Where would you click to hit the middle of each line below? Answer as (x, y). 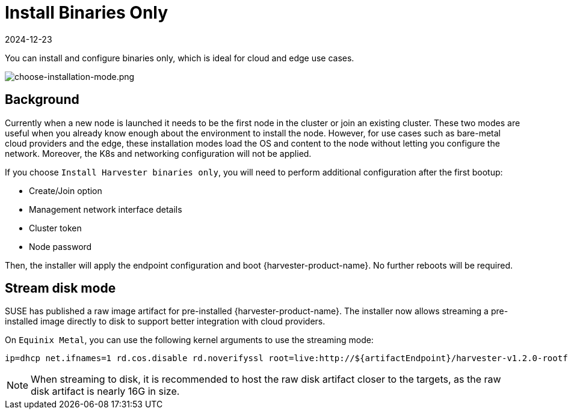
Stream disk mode (60, 288)
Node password (60, 246)
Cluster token (55, 228)
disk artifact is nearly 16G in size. (105, 391)
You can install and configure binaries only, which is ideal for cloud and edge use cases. (180, 58)
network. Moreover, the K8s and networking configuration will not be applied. (158, 153)
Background (42, 100)
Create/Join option (66, 190)
